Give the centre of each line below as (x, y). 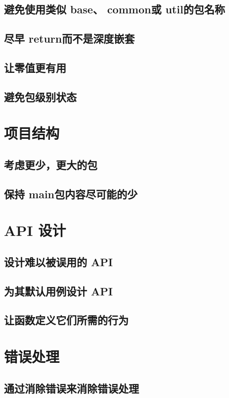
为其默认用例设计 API (58, 291)
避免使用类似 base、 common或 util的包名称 (114, 9)
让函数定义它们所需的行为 (66, 320)
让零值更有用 (35, 67)
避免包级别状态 (40, 96)
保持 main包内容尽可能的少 (71, 194)
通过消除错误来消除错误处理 (71, 388)
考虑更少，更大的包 (51, 164)
